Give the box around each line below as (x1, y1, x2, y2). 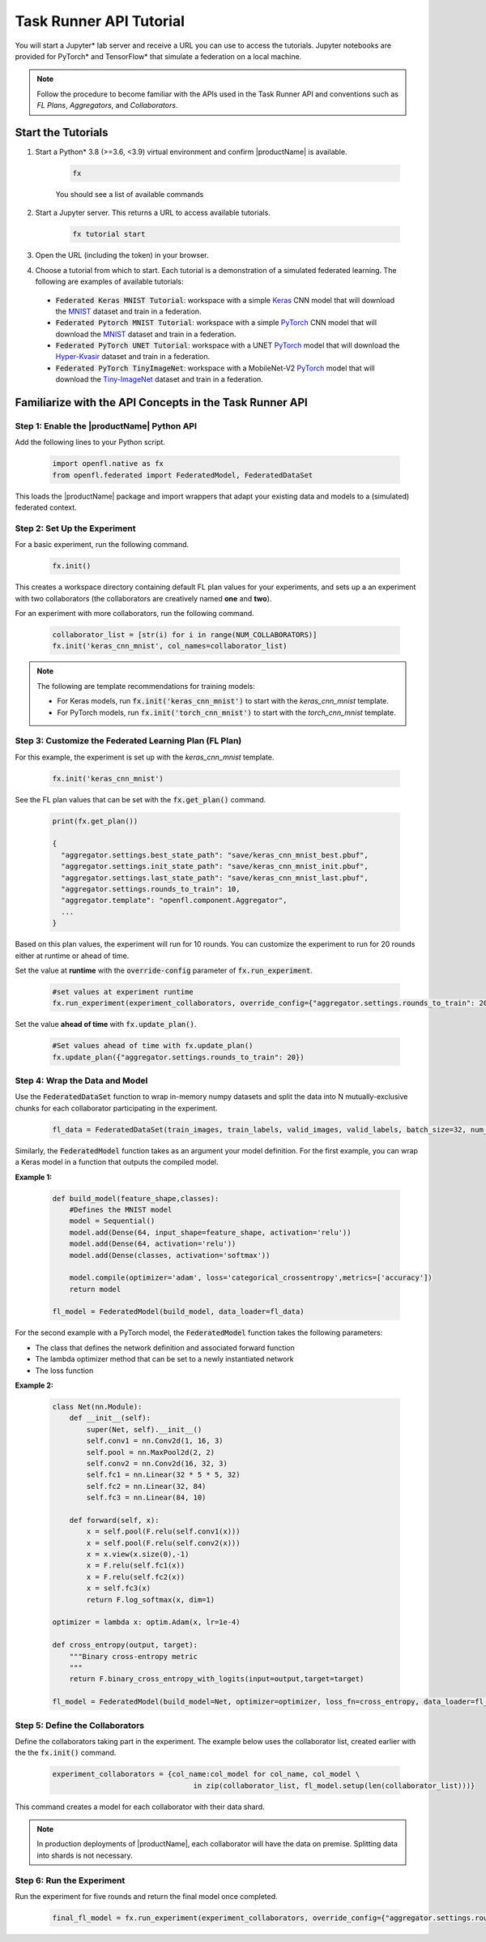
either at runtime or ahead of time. (15, 951, 130, 960)
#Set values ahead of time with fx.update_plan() (52, 1042, 254, 1050)
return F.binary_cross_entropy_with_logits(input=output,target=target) (69, 1675, 364, 1683)
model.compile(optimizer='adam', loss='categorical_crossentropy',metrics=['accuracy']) (69, 1273, 433, 1282)
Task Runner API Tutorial (15, 12, 185, 30)
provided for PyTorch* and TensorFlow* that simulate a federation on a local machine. (15, 51, 302, 61)
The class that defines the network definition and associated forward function (35, 1342, 295, 1353)
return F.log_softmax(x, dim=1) (86, 1595, 215, 1604)
